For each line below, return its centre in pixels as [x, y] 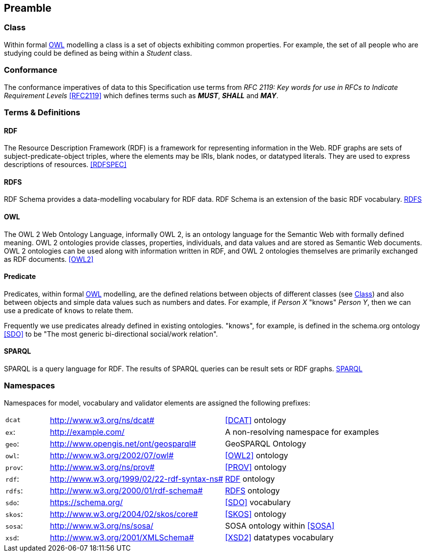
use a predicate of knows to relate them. [69, 310]
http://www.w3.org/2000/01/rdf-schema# [126, 490]
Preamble [28, 8]
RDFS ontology [252, 490]
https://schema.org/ [86, 502]
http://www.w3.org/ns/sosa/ [102, 525]
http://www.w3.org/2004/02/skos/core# [124, 514]
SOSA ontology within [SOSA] [280, 525]
